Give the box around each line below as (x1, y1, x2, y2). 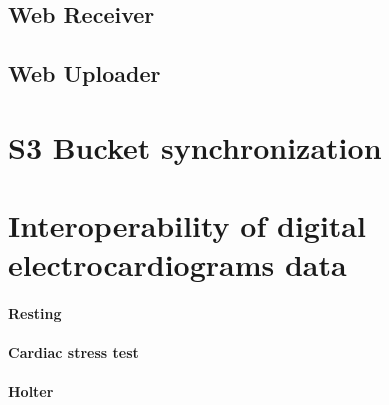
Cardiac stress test (8, 342, 139, 363)
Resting (8, 303, 62, 324)
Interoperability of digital (8, 205, 366, 246)
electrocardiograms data (8, 244, 347, 285)
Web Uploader (8, 58, 161, 89)
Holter (8, 381, 54, 402)
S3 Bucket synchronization (8, 126, 382, 167)
